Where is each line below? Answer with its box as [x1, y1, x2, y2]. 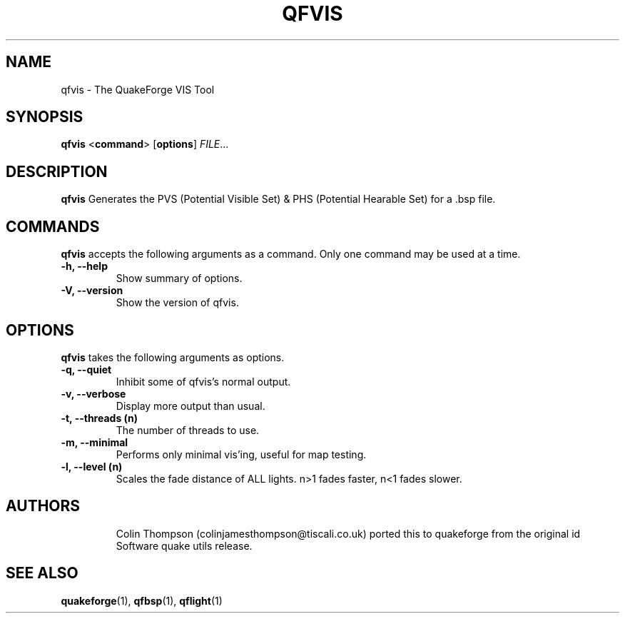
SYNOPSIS [6, 108, 83, 126]
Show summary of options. [116, 272, 243, 285]
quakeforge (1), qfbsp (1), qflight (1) [61, 594, 223, 607]
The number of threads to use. [116, 423, 260, 436]
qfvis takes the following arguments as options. [61, 351, 285, 363]
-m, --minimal [61, 436, 128, 448]
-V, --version [61, 284, 123, 297]
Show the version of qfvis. [116, 296, 239, 309]
